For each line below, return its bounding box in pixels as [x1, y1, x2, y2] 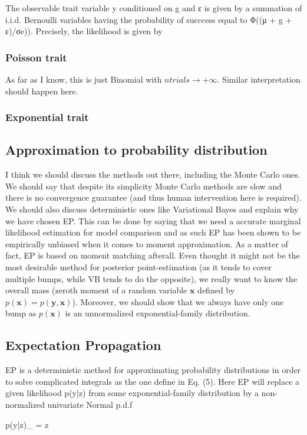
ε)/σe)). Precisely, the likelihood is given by [5, 25, 163, 37]
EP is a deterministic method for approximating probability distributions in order [5, 364, 301, 376]
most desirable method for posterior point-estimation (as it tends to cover [5, 260, 272, 273]
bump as [5, 307, 37, 319]
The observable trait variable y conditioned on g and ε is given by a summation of [5, 2, 302, 14]
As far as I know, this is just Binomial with [5, 73, 162, 85]
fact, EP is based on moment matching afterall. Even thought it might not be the [5, 249, 300, 261]
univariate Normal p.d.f [47, 398, 133, 410]
